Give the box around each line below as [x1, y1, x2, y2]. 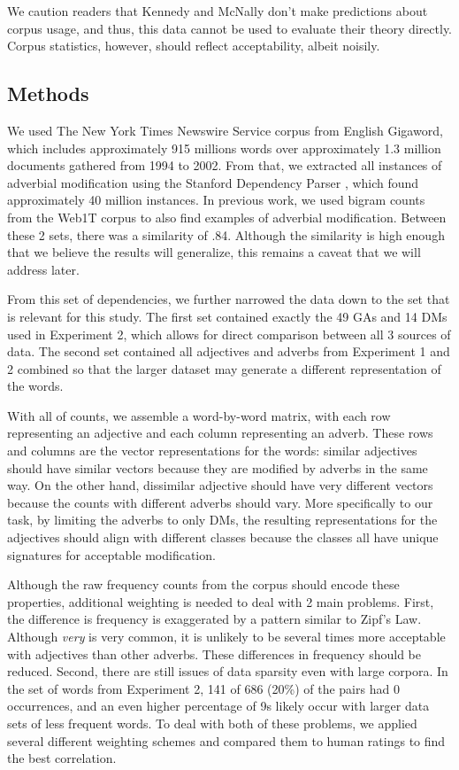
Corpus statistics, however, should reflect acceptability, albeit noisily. [7, 36, 380, 55]
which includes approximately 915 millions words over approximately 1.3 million [7, 138, 441, 157]
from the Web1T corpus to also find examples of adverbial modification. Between [7, 207, 447, 226]
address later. [7, 260, 80, 278]
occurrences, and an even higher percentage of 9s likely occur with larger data [7, 696, 430, 715]
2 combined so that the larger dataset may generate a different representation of [7, 359, 441, 377]
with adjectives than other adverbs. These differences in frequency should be [7, 644, 421, 663]
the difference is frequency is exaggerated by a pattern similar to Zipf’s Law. [7, 610, 422, 628]
